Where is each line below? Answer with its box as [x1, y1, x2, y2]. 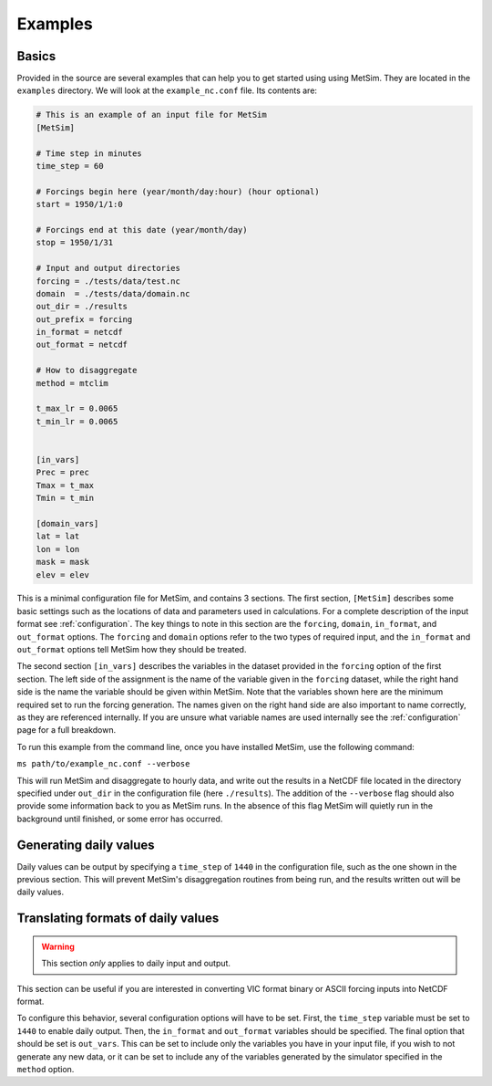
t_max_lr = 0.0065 [36, 403, 118, 414]
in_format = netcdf [36, 327, 123, 338]
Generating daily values [16, 837, 155, 852]
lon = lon [36, 544, 80, 554]
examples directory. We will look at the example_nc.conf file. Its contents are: [16, 85, 318, 96]
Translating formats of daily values [16, 911, 220, 926]
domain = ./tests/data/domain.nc [36, 288, 190, 298]
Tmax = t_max [36, 480, 95, 490]
